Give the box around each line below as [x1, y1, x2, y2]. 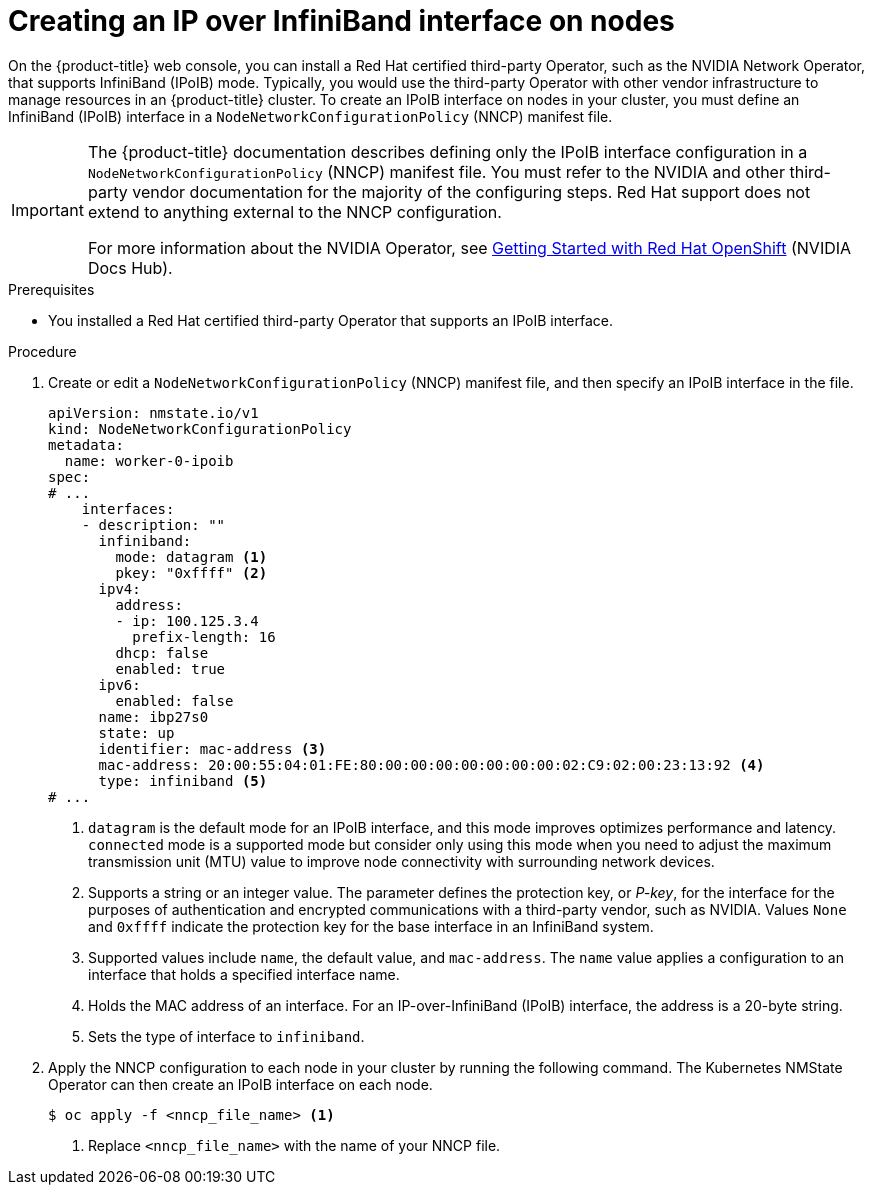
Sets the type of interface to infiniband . [88, 1027, 365, 1045]
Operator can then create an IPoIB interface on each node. [48, 1075, 433, 1093]
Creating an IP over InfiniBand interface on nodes [8, 4, 675, 38]
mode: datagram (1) [115, 548, 268, 565]
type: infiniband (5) [98, 772, 268, 789]
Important [11, 199, 84, 220]
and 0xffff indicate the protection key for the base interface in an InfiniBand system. [88, 917, 654, 935]
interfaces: [81, 500, 175, 517]
